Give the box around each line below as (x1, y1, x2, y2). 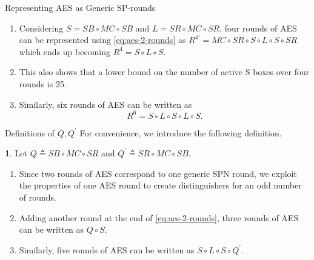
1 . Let (5, 147, 28, 159)
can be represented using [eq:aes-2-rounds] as (19, 33, 186, 46)
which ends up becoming (19, 45, 110, 58)
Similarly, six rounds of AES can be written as (19, 98, 192, 110)
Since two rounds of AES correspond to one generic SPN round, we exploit (19, 167, 297, 179)
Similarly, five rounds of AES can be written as (19, 243, 195, 256)
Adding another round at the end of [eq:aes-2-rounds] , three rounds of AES (19, 211, 299, 224)
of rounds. (19, 191, 56, 204)
